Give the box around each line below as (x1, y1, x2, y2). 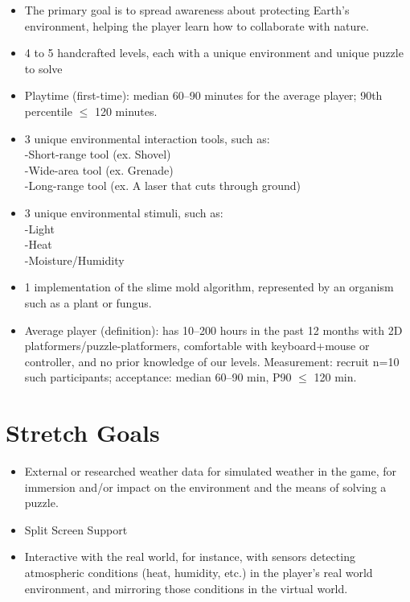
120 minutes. (94, 102, 158, 119)
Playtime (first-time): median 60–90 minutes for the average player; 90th (24, 87, 383, 104)
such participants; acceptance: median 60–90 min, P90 (24, 369, 292, 386)
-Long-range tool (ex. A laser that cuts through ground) (24, 177, 301, 194)
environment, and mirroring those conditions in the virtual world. (24, 579, 348, 596)
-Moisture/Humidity (24, 251, 125, 268)
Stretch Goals (6, 416, 160, 449)
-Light (24, 220, 55, 237)
